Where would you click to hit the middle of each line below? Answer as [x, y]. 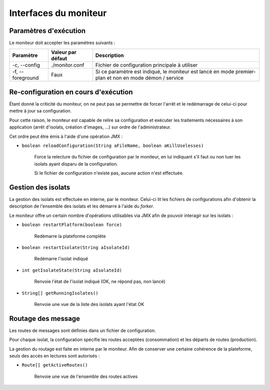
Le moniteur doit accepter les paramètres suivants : [62, 43]
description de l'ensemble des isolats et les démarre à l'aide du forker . [82, 206]
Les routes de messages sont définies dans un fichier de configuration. [82, 330]
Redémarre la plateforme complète [70, 236]
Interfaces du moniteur [58, 13]
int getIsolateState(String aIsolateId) [72, 270]
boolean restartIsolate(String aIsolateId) [76, 247]
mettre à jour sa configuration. [40, 111]
